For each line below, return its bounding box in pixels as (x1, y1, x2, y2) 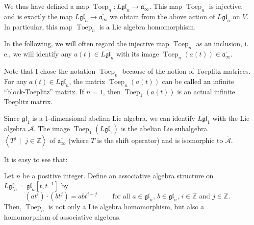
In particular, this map (4, 21, 73, 31)
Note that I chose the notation (4, 65, 96, 76)
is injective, (209, 1, 243, 11)
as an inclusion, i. (196, 38, 249, 49)
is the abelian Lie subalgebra (121, 123, 207, 133)
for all (112, 193, 130, 200)
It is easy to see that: (4, 154, 68, 164)
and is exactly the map (4, 11, 73, 21)
